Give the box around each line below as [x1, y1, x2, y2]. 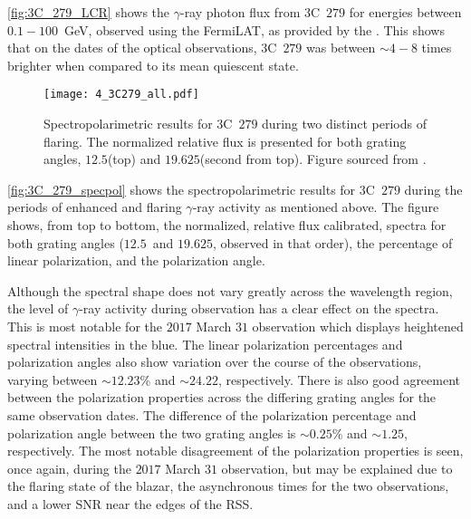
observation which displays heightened [252, 316, 464, 335]
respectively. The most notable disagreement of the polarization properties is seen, [7, 441, 464, 460]
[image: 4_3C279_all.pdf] [43, 88, 199, 101]
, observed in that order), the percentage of [212, 233, 453, 252]
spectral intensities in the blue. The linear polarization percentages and [7, 334, 403, 353]
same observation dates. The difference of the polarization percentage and [7, 405, 417, 424]
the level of [7, 299, 69, 318]
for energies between [349, 3, 462, 21]
